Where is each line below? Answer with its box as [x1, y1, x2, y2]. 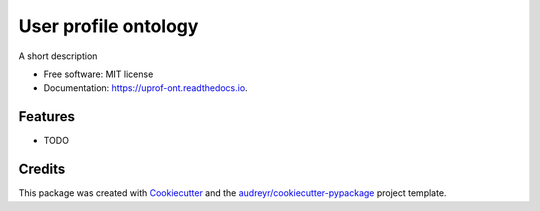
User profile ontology [18, 15, 199, 37]
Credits [18, 161, 66, 178]
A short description [18, 50, 98, 62]
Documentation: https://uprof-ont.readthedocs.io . [43, 82, 249, 94]
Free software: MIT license [43, 68, 154, 80]
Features [18, 108, 75, 125]
